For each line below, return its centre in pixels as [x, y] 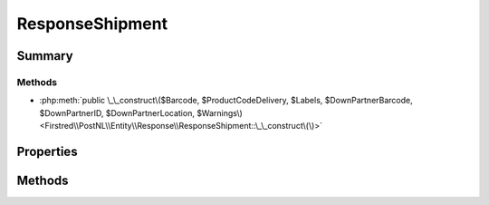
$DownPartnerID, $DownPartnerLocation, [117, 112]
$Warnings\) [220, 112]
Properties [47, 151]
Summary [45, 56]
